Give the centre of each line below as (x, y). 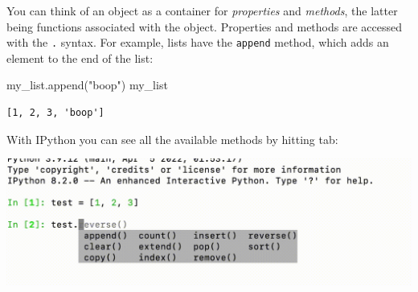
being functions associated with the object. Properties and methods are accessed (204, 26)
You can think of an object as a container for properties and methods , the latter (202, 10)
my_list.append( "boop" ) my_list (87, 85)
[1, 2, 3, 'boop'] (55, 113)
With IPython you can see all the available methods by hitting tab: (172, 139)
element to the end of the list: (80, 58)
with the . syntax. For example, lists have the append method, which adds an (198, 42)
